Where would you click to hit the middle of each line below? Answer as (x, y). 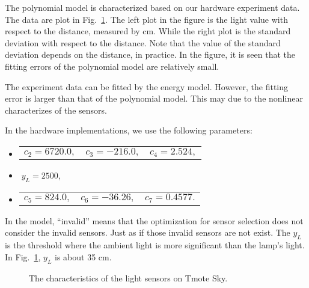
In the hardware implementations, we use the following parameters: (129, 130)
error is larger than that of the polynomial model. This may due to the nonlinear (154, 98)
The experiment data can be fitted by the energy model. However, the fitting (147, 86)
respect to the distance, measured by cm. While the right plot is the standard (148, 31)
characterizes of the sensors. (56, 110)
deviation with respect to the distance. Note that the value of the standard (143, 42)
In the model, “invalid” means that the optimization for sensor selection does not (154, 220)
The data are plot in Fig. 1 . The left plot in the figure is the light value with (146, 19)
